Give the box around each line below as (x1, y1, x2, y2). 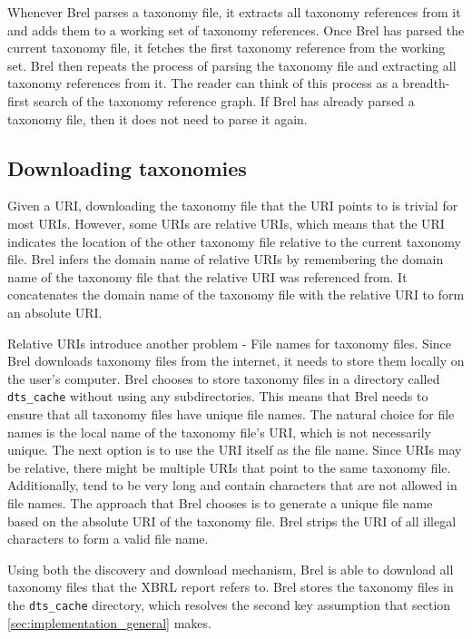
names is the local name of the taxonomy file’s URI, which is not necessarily (7, 422, 431, 441)
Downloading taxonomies (7, 153, 247, 182)
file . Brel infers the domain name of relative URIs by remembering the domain (7, 250, 444, 269)
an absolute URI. (7, 302, 103, 321)
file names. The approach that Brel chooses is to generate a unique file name (7, 493, 433, 512)
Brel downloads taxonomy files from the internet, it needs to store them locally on (7, 351, 465, 370)
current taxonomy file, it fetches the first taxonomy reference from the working (7, 38, 446, 57)
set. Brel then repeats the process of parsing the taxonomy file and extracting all (7, 55, 457, 74)
